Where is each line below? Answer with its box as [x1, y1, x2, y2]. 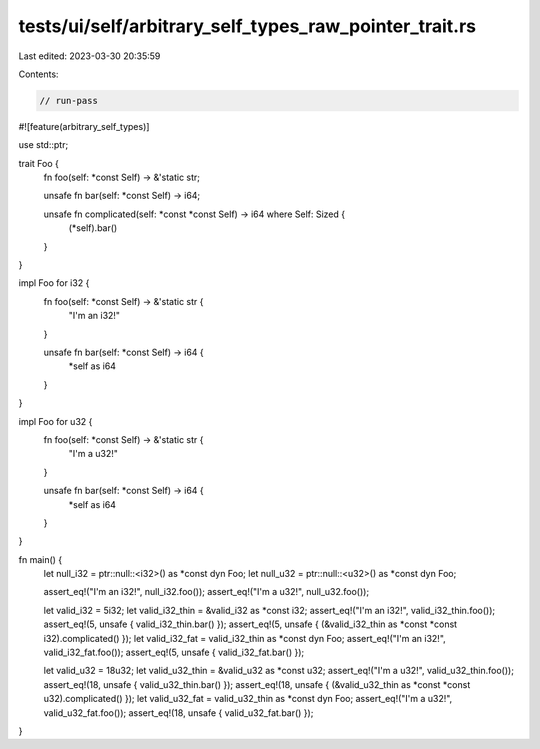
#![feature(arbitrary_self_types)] [18, 120, 150, 132]
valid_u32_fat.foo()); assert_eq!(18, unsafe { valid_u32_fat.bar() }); [43, 706, 314, 719]
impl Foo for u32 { [18, 415, 93, 427]
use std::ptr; [18, 139, 69, 151]
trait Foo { [18, 157, 60, 169]
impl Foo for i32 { [18, 277, 90, 289]
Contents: [18, 68, 59, 80]
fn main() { [18, 553, 63, 565]
